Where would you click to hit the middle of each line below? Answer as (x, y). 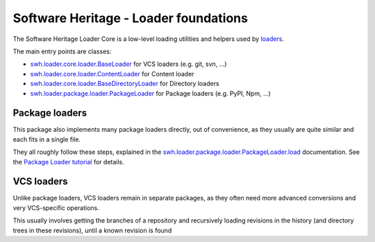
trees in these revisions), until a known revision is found (92, 230)
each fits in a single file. (47, 139)
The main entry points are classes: (62, 51)
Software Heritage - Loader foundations (130, 18)
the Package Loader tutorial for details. (68, 162)
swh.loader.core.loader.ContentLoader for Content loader (112, 74)
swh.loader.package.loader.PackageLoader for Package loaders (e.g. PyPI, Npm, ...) (150, 93)
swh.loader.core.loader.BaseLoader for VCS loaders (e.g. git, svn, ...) (128, 64)
